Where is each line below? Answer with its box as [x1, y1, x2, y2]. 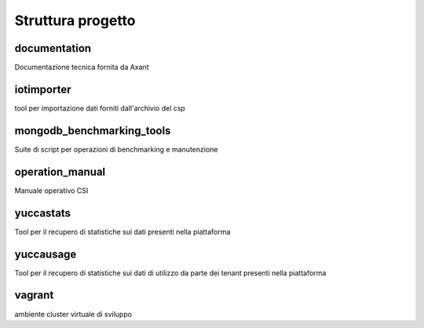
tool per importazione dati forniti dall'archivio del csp [14, 103, 186, 113]
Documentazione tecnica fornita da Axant [14, 63, 149, 72]
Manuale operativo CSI [14, 185, 89, 195]
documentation [14, 42, 92, 55]
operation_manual [14, 165, 106, 178]
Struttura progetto [14, 12, 136, 29]
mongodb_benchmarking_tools [14, 124, 171, 137]
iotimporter [14, 82, 71, 96]
